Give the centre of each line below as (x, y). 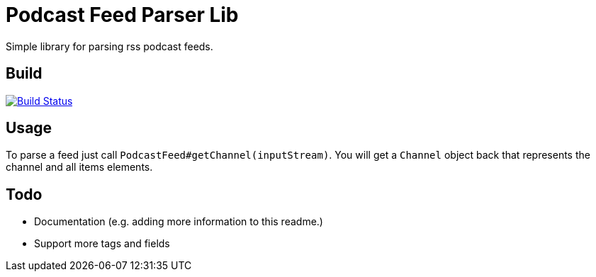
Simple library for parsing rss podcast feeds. (109, 46)
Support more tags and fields (102, 244)
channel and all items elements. (79, 167)
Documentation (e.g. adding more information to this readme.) (179, 222)
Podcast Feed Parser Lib (122, 15)
